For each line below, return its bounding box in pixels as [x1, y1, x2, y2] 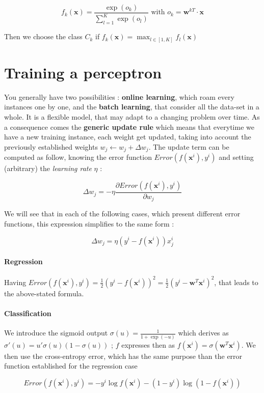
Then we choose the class [4, 31, 83, 42]
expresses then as [121, 339, 175, 350]
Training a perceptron [4, 62, 162, 82]
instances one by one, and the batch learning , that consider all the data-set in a [4, 101, 259, 112]
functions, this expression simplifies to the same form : [4, 218, 174, 229]
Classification [4, 308, 51, 319]
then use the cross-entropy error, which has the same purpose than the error [4, 350, 243, 361]
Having [4, 276, 27, 287]
